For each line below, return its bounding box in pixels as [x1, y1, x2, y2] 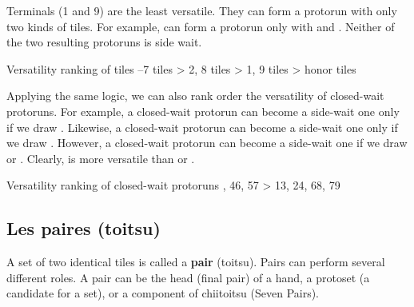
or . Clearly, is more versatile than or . [6, 150, 195, 166]
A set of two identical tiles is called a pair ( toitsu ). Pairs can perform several [6, 253, 385, 270]
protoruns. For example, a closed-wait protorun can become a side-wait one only [6, 102, 400, 119]
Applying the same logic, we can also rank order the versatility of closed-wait [6, 87, 384, 104]
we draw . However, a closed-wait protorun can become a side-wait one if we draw [6, 134, 408, 151]
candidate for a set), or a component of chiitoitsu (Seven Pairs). [6, 285, 320, 301]
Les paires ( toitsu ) [6, 216, 161, 241]
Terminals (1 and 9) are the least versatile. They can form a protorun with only [6, 2, 397, 18]
